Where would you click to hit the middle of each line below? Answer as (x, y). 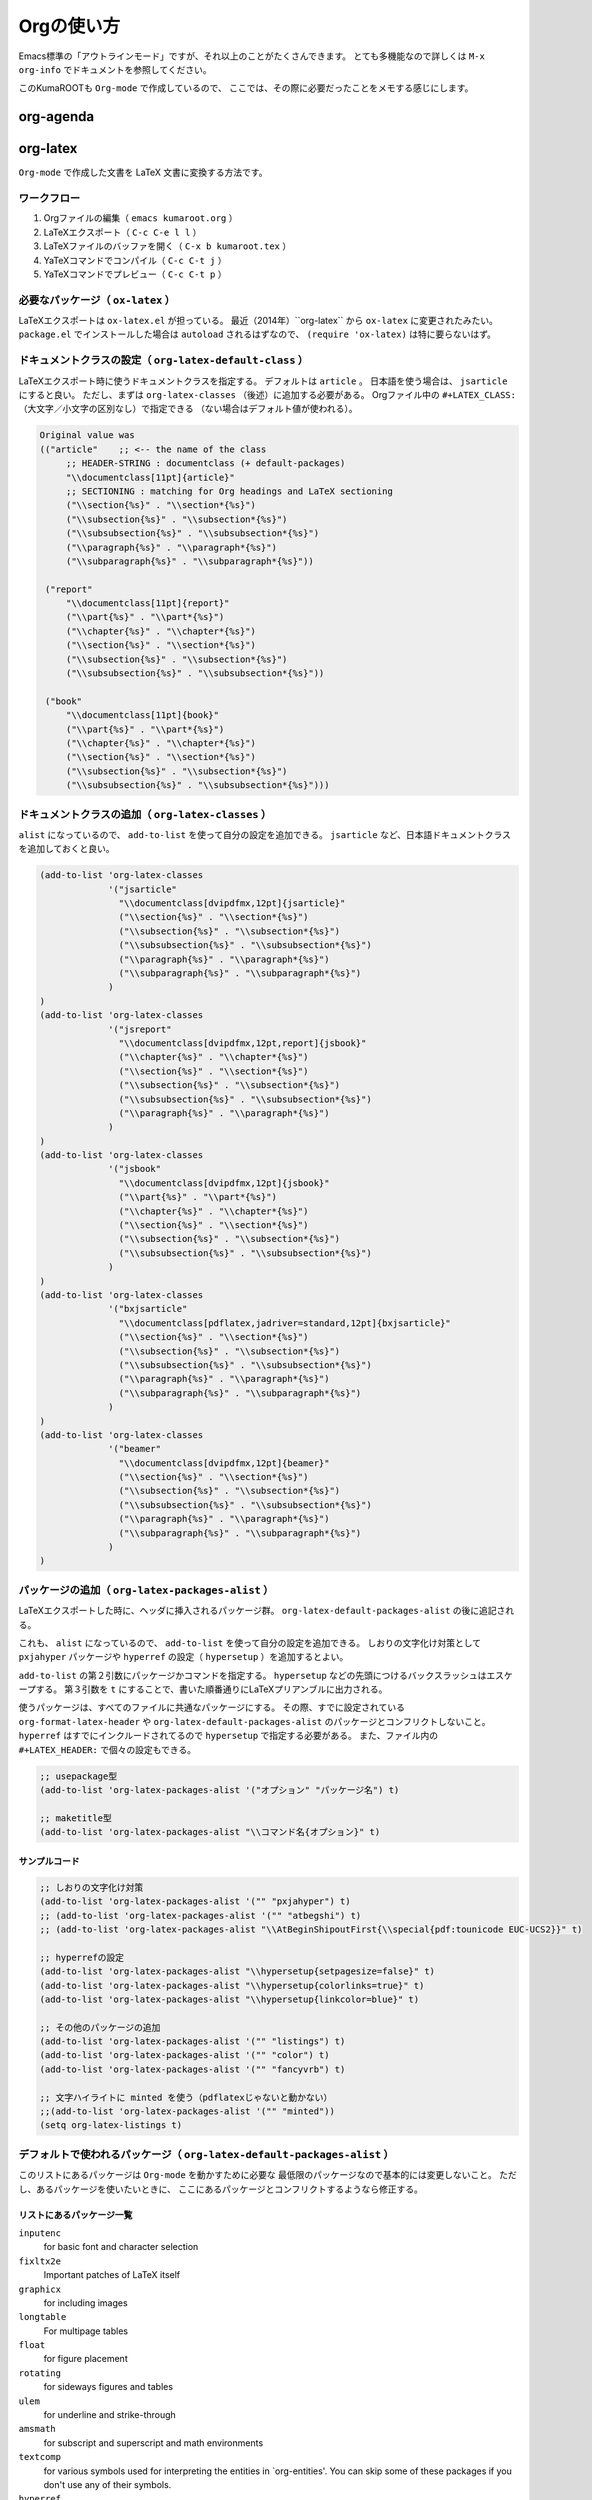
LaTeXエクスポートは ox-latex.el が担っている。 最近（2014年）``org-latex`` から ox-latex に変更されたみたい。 (258, 321)
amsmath (37, 2429)
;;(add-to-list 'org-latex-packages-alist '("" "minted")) (187, 2111)
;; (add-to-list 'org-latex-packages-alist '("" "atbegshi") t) (200, 1915)
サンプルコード (49, 1861)
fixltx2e (40, 2261)
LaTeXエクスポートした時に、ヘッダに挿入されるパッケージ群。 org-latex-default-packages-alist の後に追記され (266, 1611)
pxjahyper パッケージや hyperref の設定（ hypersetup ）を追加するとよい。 (183, 1657)
